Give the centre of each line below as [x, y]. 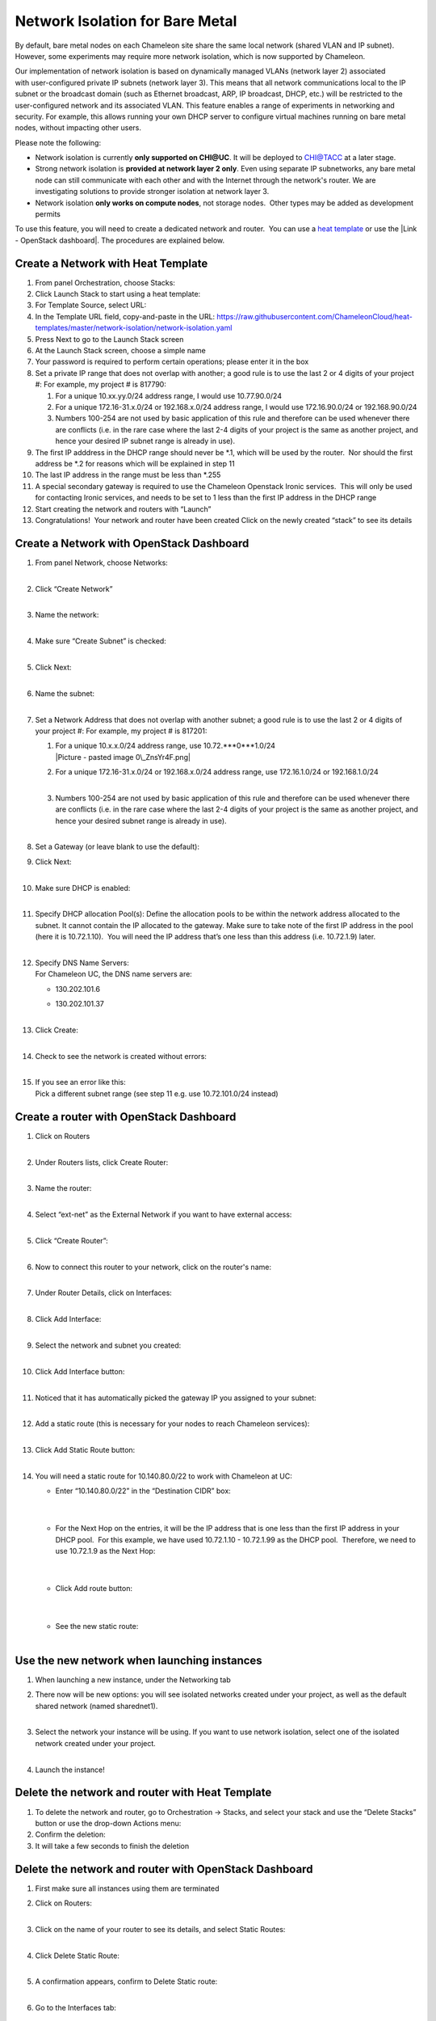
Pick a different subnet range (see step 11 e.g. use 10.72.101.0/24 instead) [157, 1093]
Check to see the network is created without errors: [121, 1056]
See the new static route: [97, 1626]
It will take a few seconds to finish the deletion [112, 1846]
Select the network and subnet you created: [108, 1345]
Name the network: [67, 615]
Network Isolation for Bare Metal [126, 21]
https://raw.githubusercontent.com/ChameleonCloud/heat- [315, 316]
